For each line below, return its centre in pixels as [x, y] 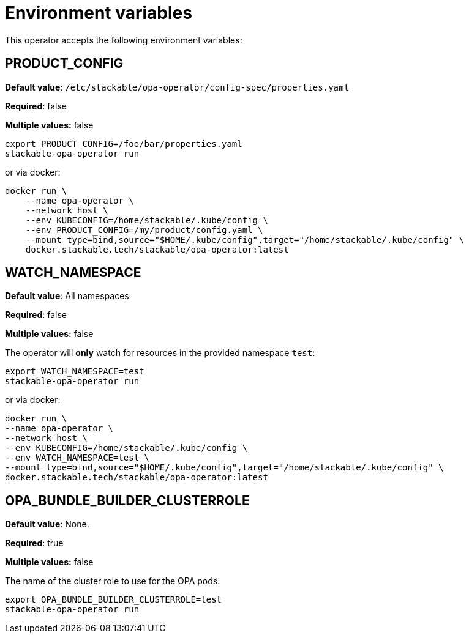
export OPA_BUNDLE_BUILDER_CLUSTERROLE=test [114, 600]
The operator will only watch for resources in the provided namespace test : [160, 353]
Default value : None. [47, 524]
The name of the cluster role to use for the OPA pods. [113, 581]
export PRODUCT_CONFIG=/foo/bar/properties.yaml [124, 143]
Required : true [34, 543]
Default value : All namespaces [67, 296]
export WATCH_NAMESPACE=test [75, 372]
